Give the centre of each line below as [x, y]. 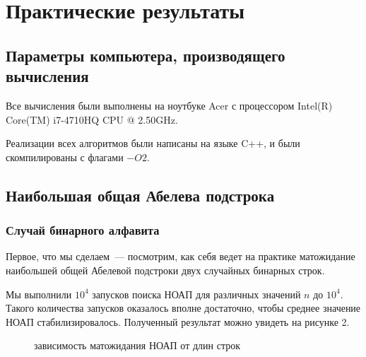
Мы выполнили [39, 294]
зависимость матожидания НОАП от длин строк [137, 345]
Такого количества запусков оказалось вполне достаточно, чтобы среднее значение [183, 308]
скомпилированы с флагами [65, 157]
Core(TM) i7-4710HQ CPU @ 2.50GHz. [92, 119]
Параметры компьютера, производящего [146, 55]
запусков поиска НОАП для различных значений [196, 294]
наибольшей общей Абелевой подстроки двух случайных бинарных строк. [165, 270]
